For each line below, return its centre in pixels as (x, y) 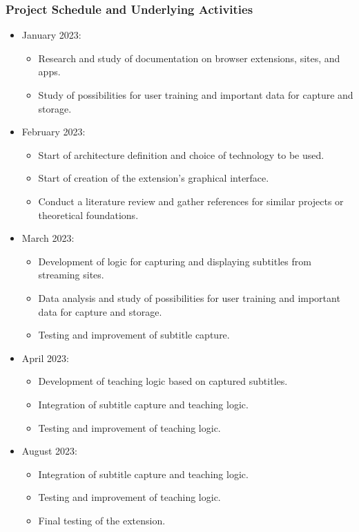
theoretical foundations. (88, 215)
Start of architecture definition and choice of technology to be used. (181, 154)
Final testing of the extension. (102, 520)
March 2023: (48, 238)
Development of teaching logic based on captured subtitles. (163, 381)
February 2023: (54, 132)
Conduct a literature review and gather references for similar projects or (191, 201)
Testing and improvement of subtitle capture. (134, 335)
